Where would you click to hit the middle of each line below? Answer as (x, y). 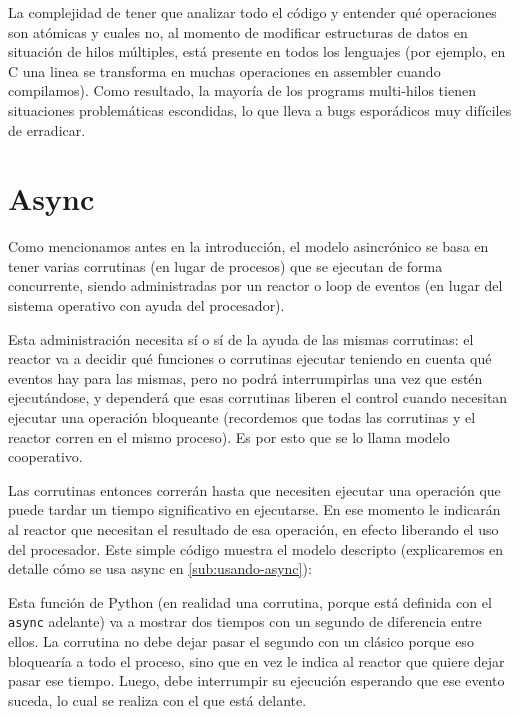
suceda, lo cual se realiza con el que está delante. (157, 699)
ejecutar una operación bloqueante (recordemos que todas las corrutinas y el (242, 417)
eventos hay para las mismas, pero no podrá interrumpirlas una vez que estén (245, 377)
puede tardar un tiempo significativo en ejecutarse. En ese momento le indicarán (254, 509)
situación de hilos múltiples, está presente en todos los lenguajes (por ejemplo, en (257, 51)
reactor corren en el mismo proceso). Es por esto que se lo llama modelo (229, 436)
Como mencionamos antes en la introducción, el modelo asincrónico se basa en (248, 246)
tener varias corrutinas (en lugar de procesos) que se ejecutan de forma (225, 265)
